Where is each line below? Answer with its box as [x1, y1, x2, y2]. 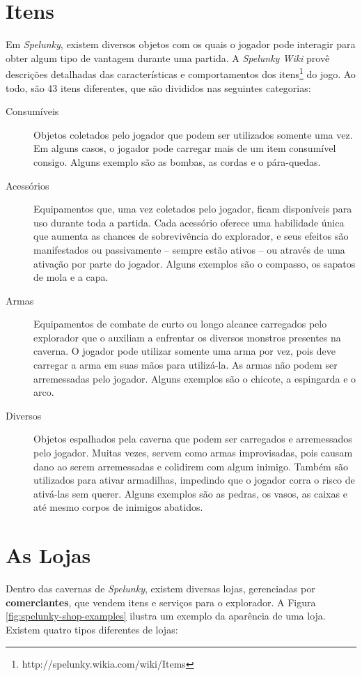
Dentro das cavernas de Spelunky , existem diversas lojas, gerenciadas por [6, 581, 315, 596]
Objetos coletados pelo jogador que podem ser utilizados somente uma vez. [33, 127, 353, 141]
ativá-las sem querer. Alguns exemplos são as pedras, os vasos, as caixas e [33, 486, 347, 500]
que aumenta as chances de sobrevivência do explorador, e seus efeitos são [33, 229, 349, 243]
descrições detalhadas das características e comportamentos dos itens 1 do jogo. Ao [6, 65, 356, 81]
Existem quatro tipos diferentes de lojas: [6, 622, 178, 636]
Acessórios [6, 178, 49, 192]
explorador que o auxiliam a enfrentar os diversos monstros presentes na [33, 330, 341, 344]
